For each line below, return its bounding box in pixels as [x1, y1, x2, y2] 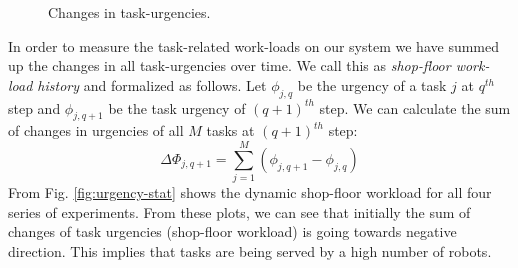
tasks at [206, 120, 255, 141]
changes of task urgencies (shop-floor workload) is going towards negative [8, 221, 457, 242]
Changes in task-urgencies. [48, 2, 211, 22]
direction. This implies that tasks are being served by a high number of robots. [8, 240, 492, 261]
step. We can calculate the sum [319, 97, 511, 118]
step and [8, 97, 61, 118]
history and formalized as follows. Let [37, 74, 267, 95]
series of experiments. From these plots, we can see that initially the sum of [8, 201, 471, 222]
